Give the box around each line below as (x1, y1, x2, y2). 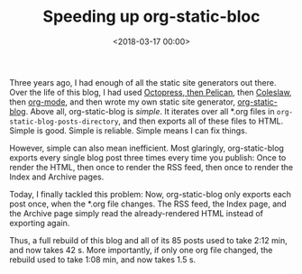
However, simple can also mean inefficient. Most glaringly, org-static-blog (9, 142, 284, 153)
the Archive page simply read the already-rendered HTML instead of (9, 207, 264, 218)
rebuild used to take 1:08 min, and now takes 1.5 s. (9, 254, 197, 265)
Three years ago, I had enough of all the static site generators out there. (9, 77, 277, 87)
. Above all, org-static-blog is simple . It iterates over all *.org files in (25, 105, 275, 116)
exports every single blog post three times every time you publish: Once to (9, 151, 287, 163)
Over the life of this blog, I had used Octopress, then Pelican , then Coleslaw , (9, 87, 292, 97)
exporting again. (9, 217, 70, 228)
